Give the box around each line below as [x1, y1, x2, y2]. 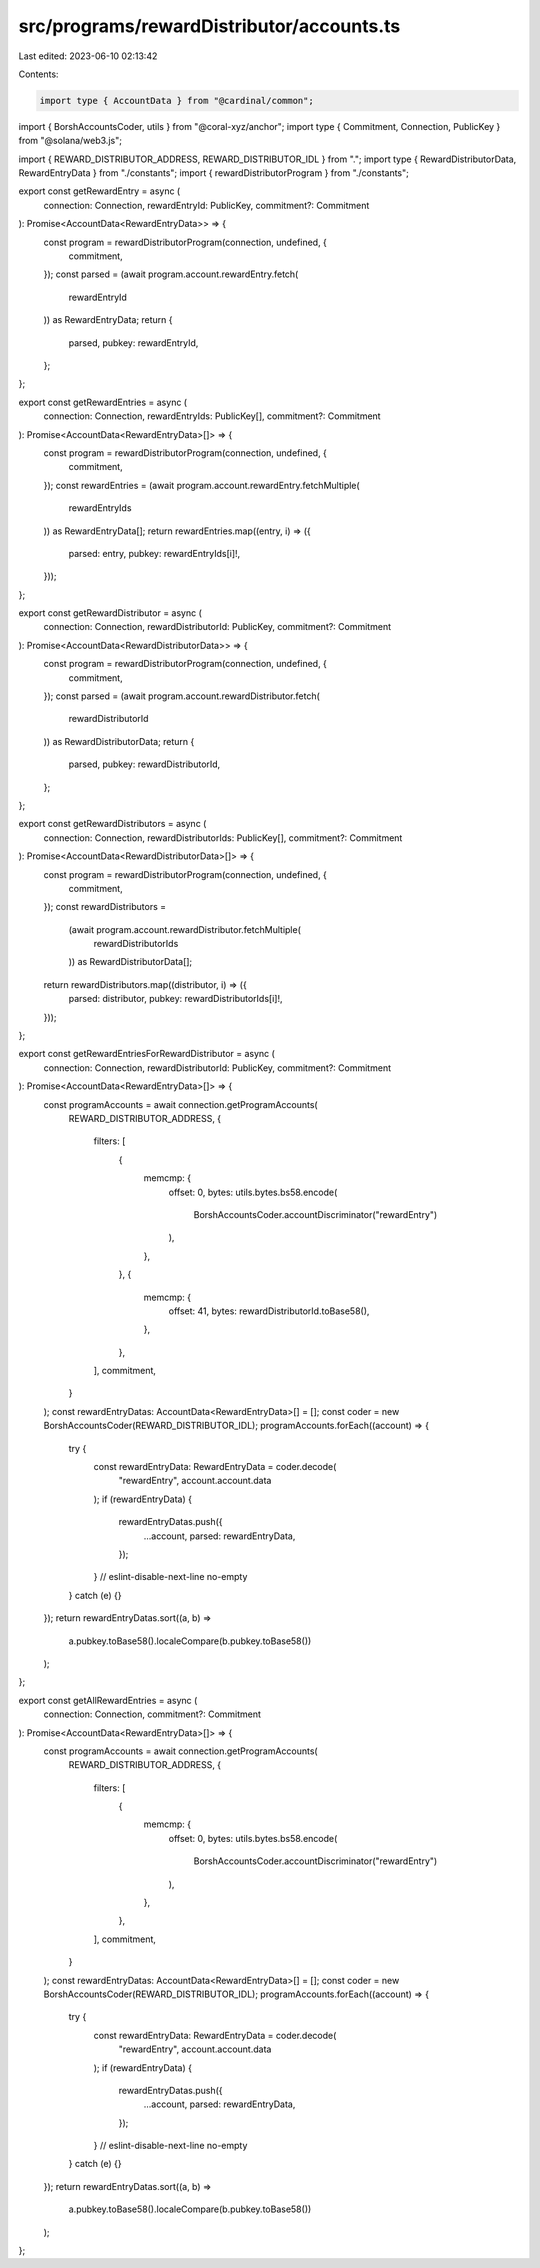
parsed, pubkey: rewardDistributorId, [68, 758, 221, 770]
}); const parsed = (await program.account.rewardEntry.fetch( [43, 268, 299, 280]
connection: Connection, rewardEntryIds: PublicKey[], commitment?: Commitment [43, 410, 381, 422]
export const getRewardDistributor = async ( [18, 607, 202, 619]
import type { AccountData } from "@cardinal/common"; [39, 95, 314, 106]
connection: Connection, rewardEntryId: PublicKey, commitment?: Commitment [43, 199, 370, 211]
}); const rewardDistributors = [43, 901, 167, 913]
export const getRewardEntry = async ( [18, 185, 181, 197]
